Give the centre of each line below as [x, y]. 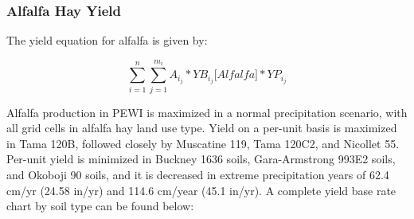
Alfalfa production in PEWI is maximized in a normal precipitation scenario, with [207, 112]
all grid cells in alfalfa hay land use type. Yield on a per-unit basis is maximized [202, 128]
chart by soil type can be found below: [100, 206]
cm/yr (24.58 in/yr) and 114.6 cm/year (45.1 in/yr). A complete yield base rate [201, 190]
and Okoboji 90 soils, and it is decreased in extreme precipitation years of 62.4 [198, 174]
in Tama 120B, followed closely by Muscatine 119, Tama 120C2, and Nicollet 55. [203, 143]
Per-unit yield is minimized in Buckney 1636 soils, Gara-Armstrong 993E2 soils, [201, 159]
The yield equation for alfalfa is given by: [107, 40]
